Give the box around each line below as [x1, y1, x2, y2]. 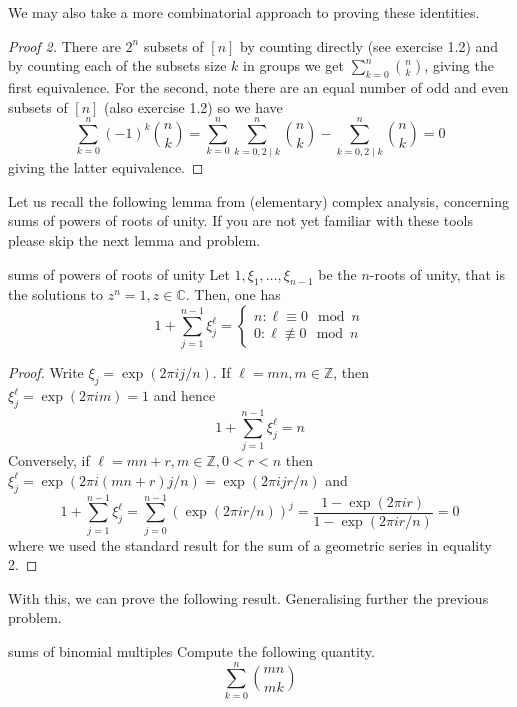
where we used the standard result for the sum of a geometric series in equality [8, 534, 492, 555]
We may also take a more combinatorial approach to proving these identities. [8, 2, 480, 22]
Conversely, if [8, 450, 90, 471]
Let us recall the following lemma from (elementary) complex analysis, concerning [8, 190, 510, 211]
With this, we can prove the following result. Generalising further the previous [8, 587, 489, 608]
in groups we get [243, 55, 344, 76]
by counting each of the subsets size [8, 55, 227, 76]
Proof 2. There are [8, 35, 121, 56]
